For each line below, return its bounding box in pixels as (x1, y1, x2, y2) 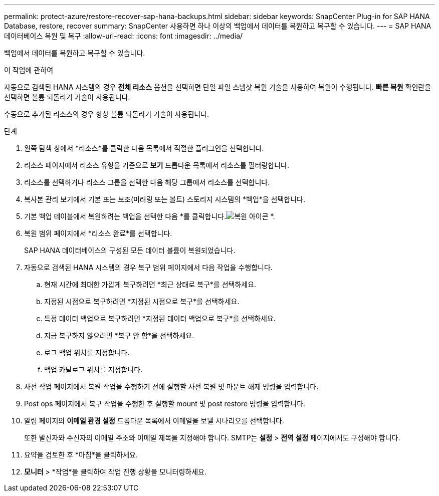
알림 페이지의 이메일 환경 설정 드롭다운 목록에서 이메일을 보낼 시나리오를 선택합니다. (24, 416, 284, 425)
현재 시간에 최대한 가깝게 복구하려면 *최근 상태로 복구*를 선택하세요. (44, 280, 257, 289)
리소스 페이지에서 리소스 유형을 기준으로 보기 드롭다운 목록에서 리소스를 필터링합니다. (24, 161, 289, 169)
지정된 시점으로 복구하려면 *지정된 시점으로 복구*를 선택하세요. (44, 297, 240, 306)
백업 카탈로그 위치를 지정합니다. (44, 365, 143, 374)
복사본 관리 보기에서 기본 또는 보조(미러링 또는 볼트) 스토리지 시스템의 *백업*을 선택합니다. (24, 195, 306, 203)
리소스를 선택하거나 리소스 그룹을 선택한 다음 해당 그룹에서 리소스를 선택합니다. (24, 178, 270, 186)
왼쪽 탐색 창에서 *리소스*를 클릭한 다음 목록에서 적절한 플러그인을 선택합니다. (24, 144, 264, 152)
